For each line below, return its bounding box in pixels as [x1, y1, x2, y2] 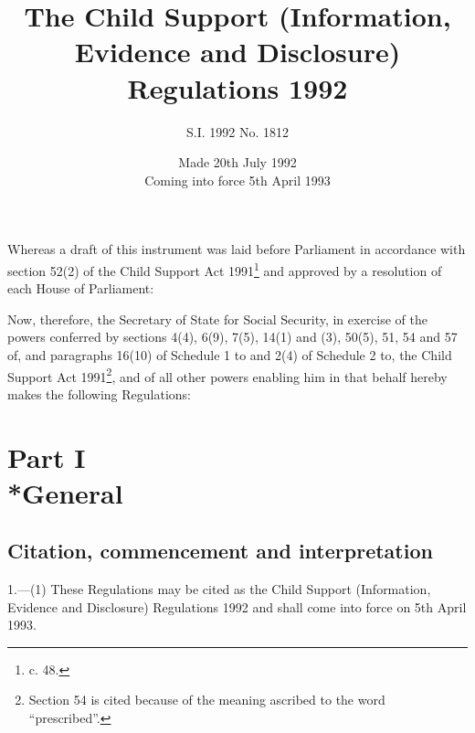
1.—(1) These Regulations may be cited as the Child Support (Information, [7, 579, 431, 599]
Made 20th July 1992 [178, 153, 297, 172]
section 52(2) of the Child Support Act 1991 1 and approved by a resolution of [7, 258, 442, 280]
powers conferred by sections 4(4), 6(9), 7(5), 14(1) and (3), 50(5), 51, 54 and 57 [7, 327, 458, 346]
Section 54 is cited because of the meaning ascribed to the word [28, 690, 385, 709]
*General [7, 473, 123, 511]
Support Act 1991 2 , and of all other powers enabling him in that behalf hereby [7, 364, 448, 386]
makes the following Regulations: [7, 384, 192, 403]
